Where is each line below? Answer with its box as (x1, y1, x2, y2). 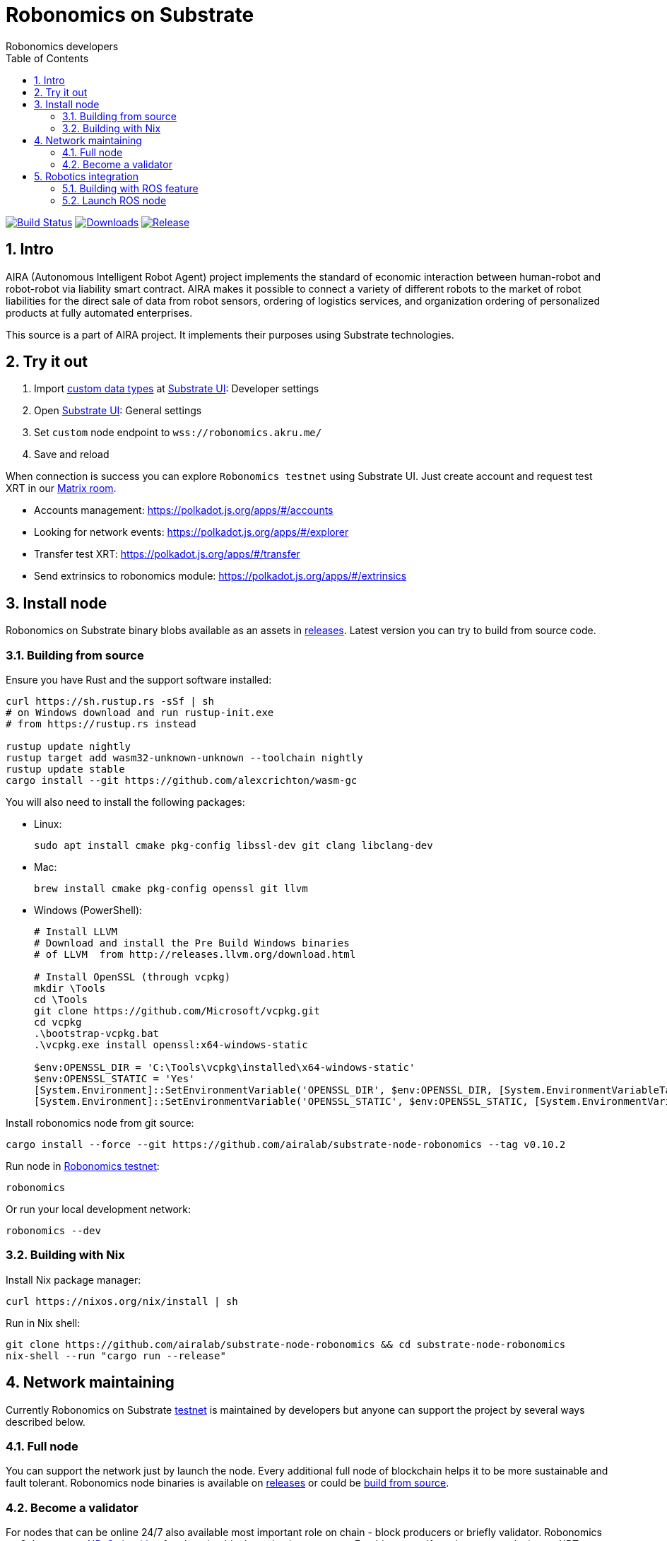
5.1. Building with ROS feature (62, 182, 199, 194)
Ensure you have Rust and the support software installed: (6, 674, 272, 686)
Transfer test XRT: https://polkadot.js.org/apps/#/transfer (34, 548, 300, 561)
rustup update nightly (6, 741, 131, 753)
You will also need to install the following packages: (6, 796, 245, 809)
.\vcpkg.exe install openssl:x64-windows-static (34, 1039, 308, 1051)
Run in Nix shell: (6, 1316, 81, 1329)
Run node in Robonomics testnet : (6, 1160, 160, 1173)
